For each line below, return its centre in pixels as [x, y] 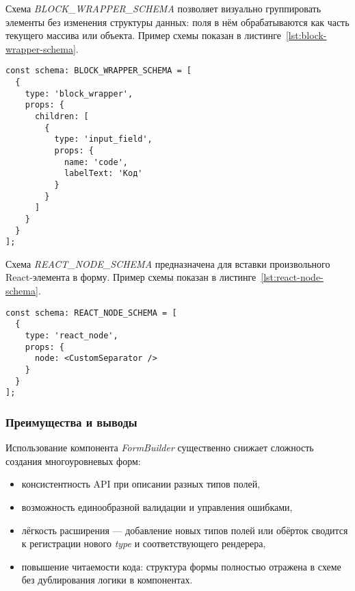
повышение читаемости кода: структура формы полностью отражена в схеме [181, 566]
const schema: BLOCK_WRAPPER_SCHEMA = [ [99, 71]
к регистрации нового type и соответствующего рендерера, [144, 543]
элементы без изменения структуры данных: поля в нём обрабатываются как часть [177, 22]
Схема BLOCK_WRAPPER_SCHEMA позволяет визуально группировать [163, 8]
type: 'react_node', [71, 335]
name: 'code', [96, 162]
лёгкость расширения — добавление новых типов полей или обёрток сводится [185, 530]
